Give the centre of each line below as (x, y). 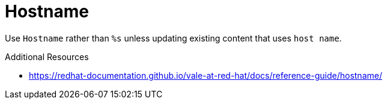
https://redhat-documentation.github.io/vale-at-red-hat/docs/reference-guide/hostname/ (206, 75)
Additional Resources (47, 57)
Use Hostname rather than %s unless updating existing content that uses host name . (173, 38)
